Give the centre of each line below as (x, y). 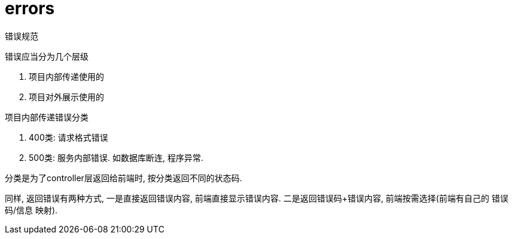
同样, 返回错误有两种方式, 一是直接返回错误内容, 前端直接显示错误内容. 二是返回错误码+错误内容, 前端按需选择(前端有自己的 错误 (257, 198)
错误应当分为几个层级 (47, 56)
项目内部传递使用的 (66, 76)
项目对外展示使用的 (66, 97)
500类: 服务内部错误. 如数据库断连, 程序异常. (116, 157)
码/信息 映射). (31, 210)
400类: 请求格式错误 (68, 137)
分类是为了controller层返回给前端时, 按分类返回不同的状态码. (123, 178)
